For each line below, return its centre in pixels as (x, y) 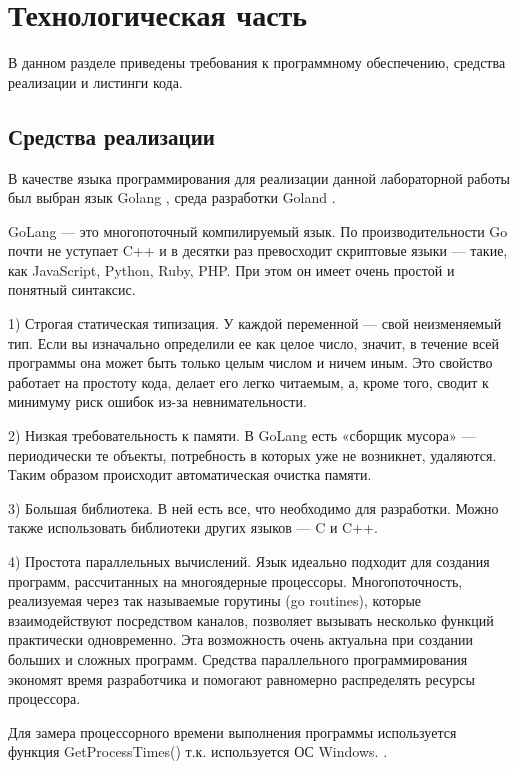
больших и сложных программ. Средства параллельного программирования (238, 658)
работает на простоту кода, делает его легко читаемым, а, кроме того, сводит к (248, 381)
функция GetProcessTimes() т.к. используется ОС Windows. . (198, 751)
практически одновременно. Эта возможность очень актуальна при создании (241, 639)
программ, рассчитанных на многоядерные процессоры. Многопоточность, (235, 580)
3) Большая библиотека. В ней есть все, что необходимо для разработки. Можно (253, 507)
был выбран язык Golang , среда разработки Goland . (172, 197)
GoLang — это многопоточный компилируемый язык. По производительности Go (258, 230)
